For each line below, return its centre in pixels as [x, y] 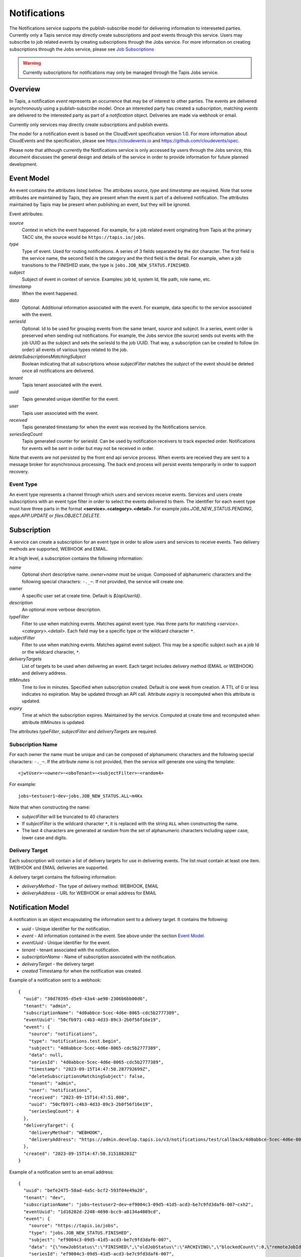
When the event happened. [50, 293]
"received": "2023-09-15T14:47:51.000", [79, 1097]
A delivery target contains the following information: [63, 877]
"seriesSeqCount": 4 [54, 1111]
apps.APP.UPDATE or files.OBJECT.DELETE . [55, 515]
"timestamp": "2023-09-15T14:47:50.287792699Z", [89, 1069]
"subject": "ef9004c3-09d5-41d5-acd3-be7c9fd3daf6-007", [100, 1240]
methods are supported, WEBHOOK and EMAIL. [59, 549]
